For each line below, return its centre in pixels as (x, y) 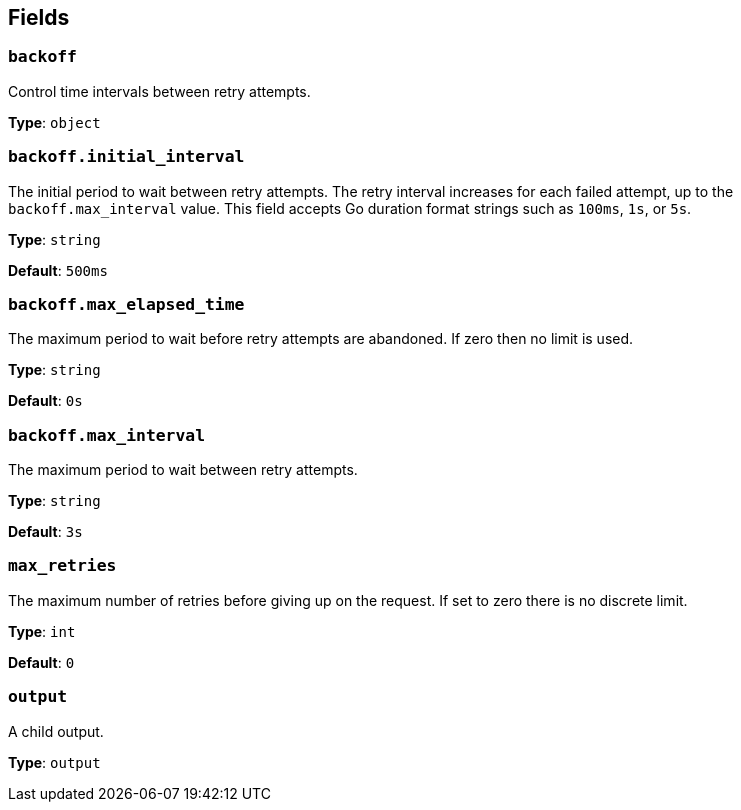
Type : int (42, 631)
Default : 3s (45, 532)
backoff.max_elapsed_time (126, 304)
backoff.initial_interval (126, 157)
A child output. (56, 731)
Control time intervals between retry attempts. (159, 91)
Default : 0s (45, 401)
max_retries (62, 566)
